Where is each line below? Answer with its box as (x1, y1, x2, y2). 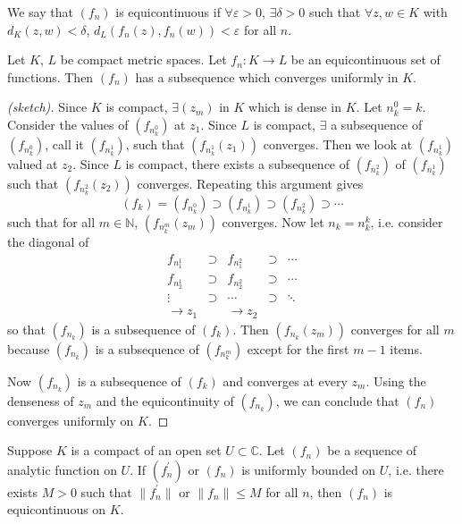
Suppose (7, 441, 53, 460)
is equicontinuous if (115, 3, 221, 21)
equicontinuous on (7, 500, 106, 519)
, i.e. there (388, 460, 444, 478)
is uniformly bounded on (241, 460, 376, 478)
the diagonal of (7, 232, 89, 250)
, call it (45, 134, 84, 153)
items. (390, 339, 423, 358)
